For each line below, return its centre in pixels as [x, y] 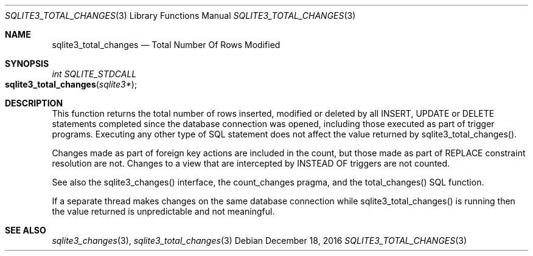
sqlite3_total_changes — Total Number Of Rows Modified [166, 45]
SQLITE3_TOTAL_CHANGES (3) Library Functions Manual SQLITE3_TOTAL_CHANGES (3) [180, 16]
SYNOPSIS [27, 64]
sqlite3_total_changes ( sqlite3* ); [71, 84]
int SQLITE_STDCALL [94, 74]
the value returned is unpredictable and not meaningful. [163, 211]
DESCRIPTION [34, 103]
